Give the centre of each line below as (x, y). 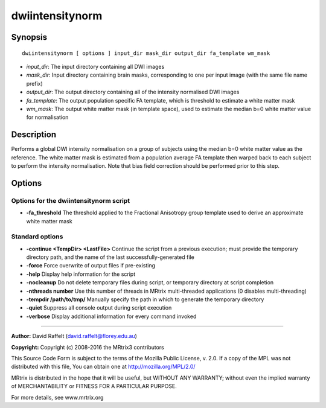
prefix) (35, 83)
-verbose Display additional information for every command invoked (111, 316)
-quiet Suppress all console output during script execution (99, 308)
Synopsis (29, 37)
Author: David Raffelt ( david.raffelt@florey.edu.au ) (74, 336)
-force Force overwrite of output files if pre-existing (91, 266)
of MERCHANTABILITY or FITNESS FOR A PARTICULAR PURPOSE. (94, 386)
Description (34, 135)
